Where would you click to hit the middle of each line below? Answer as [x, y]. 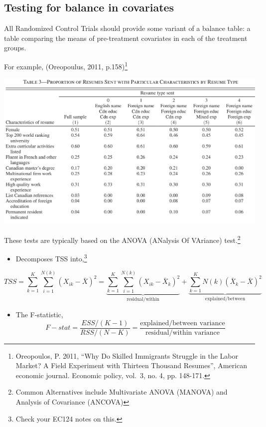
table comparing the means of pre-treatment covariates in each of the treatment [126, 38]
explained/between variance [183, 323]
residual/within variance [183, 332]
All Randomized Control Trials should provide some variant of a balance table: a [127, 28]
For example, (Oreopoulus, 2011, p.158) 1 [66, 65]
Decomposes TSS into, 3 [51, 258]
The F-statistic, [39, 315]
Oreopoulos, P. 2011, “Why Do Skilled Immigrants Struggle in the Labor [127, 355]
